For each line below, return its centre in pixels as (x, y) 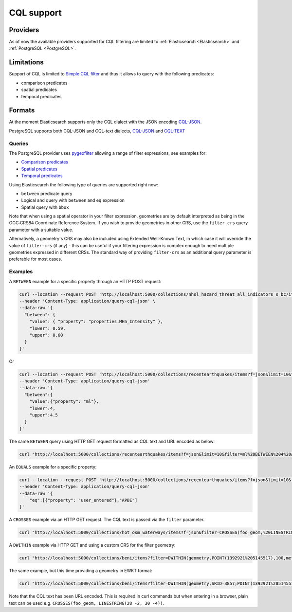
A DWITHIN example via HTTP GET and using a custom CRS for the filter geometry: (92, 545)
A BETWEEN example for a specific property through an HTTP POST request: (85, 281)
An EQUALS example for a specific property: (53, 467)
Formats (22, 110)
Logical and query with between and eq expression (73, 200)
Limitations (26, 63)
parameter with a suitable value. (41, 230)
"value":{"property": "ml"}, (64, 402)
